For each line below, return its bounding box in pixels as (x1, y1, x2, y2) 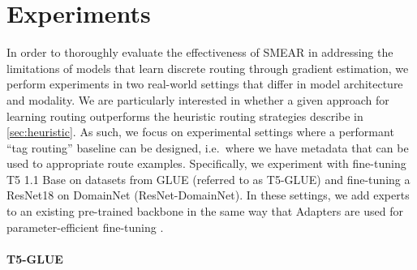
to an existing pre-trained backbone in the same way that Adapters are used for (6, 203, 403, 220)
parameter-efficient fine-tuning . (6, 218, 164, 235)
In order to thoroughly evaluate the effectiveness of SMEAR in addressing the (6, 44, 393, 61)
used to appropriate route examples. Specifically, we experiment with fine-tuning (6, 155, 406, 172)
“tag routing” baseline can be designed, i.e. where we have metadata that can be (6, 139, 409, 156)
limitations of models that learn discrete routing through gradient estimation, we (6, 59, 409, 76)
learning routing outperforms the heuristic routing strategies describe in (6, 107, 363, 124)
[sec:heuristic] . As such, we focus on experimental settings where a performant (6, 123, 394, 140)
